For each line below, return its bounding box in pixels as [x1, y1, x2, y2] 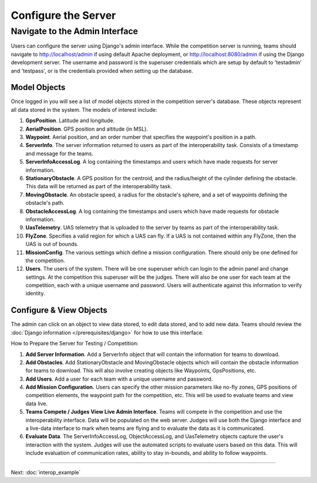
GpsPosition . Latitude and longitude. [25, 117, 115, 124]
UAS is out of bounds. [25, 241, 79, 248]
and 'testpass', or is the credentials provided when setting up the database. [11, 67, 193, 74]
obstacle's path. [25, 199, 65, 206]
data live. [25, 400, 48, 407]
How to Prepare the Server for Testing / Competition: [11, 340, 139, 347]
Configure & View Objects [11, 305, 108, 315]
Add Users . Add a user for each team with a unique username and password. [25, 375, 213, 382]
